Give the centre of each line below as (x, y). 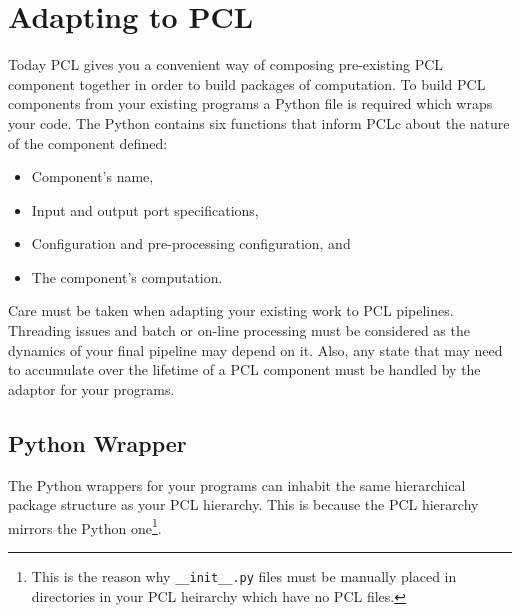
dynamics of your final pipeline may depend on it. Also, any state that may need (255, 349)
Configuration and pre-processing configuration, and (191, 243)
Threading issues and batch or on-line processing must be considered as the (239, 330)
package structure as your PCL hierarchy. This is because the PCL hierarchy (243, 504)
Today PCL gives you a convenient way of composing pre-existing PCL (226, 64)
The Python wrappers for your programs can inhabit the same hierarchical (237, 484)
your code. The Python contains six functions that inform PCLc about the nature (259, 122)
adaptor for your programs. (91, 388)
